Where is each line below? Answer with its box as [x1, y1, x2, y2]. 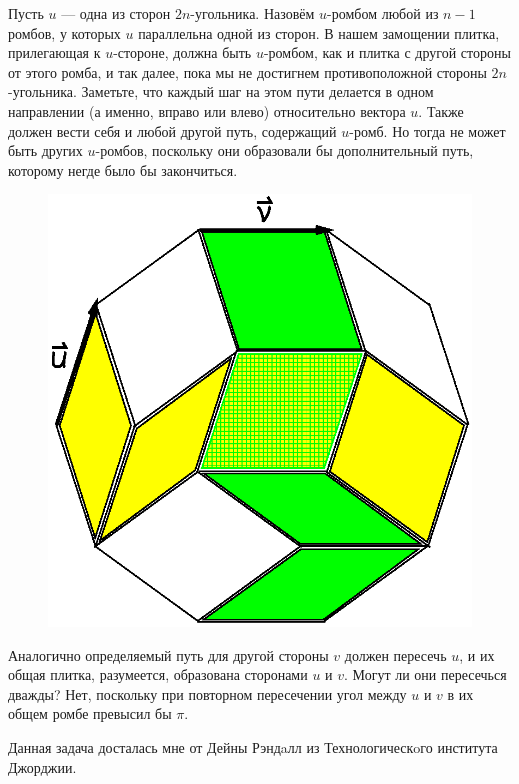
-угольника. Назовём [190, 3, 315, 23]
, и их [459, 644, 495, 665]
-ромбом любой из [327, 3, 439, 23]
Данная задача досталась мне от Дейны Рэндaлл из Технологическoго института [8, 737, 498, 758]
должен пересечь [344, 644, 447, 665]
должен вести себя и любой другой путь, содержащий [8, 120, 337, 141]
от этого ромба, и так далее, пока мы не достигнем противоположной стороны [8, 61, 487, 82]
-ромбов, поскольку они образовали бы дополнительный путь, [95, 140, 474, 161]
